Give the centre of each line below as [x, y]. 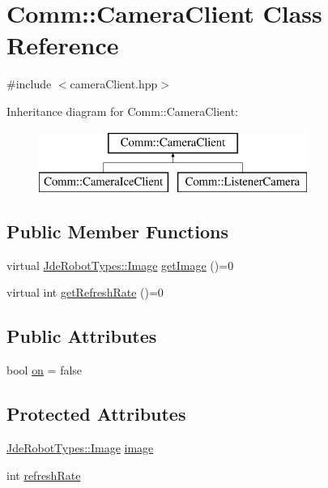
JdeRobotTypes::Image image [80, 448]
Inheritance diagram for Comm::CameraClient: [122, 111]
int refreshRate [44, 475]
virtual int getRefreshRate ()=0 [85, 292]
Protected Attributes [96, 414]
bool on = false [45, 370]
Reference [63, 45]
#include [29, 84]
